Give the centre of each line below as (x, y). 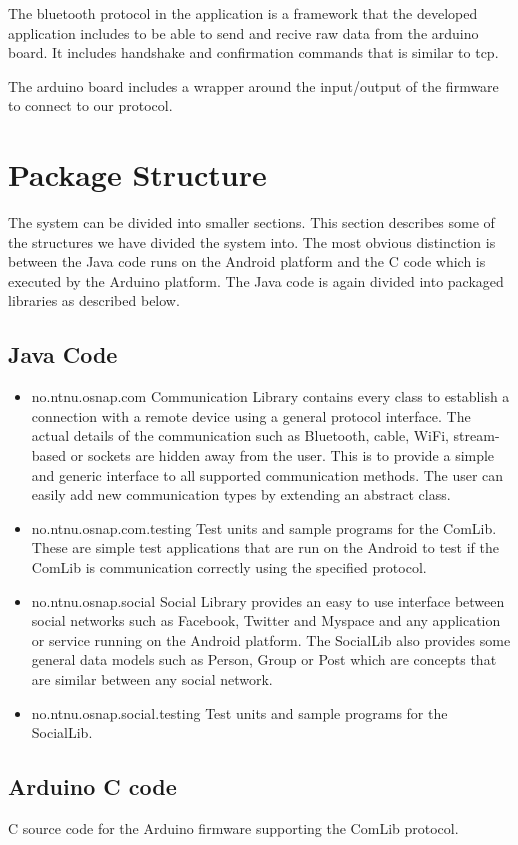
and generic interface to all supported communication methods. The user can (267, 474)
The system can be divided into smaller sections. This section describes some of (251, 222)
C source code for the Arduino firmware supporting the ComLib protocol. (233, 827)
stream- (476, 435)
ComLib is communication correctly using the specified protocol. (229, 567)
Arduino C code (92, 786)
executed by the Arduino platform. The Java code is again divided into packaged (256, 280)
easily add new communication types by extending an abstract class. (241, 494)
